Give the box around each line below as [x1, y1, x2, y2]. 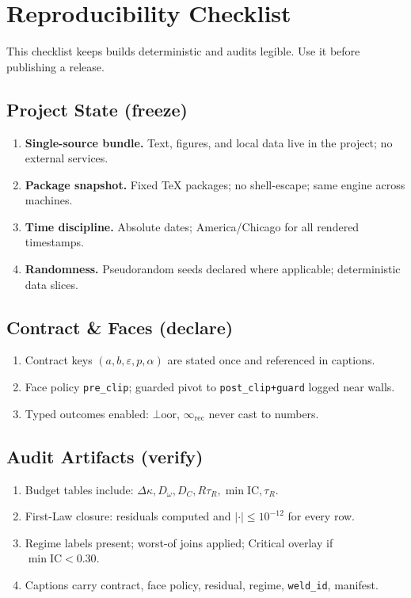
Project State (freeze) [6, 97, 188, 121]
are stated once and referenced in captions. [167, 352, 375, 368]
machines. [25, 192, 73, 208]
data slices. [25, 276, 78, 292]
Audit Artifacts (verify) [6, 444, 204, 468]
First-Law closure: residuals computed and [25, 508, 231, 524]
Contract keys [25, 352, 93, 368]
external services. [25, 150, 108, 166]
